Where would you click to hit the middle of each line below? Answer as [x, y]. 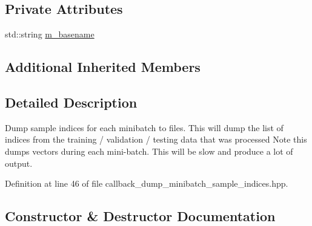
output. [19, 163]
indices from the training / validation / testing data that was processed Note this [156, 139]
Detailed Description [71, 102]
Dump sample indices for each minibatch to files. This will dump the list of [144, 127]
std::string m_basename [50, 34]
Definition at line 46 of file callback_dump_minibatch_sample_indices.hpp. [147, 183]
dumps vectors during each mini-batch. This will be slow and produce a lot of [149, 151]
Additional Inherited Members [103, 67]
